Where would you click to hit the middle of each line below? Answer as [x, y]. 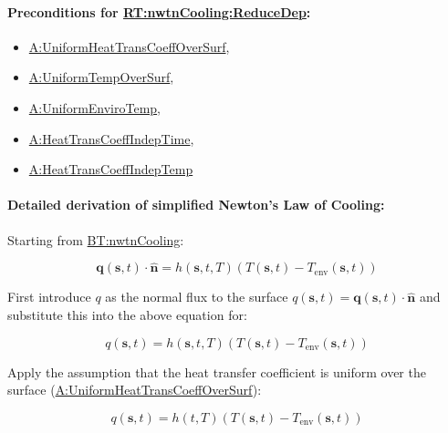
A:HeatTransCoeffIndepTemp [111, 169]
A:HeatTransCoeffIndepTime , [111, 138]
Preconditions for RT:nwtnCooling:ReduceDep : [159, 11]
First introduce [49, 297]
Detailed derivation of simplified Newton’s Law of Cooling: [196, 205]
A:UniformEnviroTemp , [95, 107]
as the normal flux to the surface [197, 297]
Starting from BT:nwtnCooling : [96, 239]
